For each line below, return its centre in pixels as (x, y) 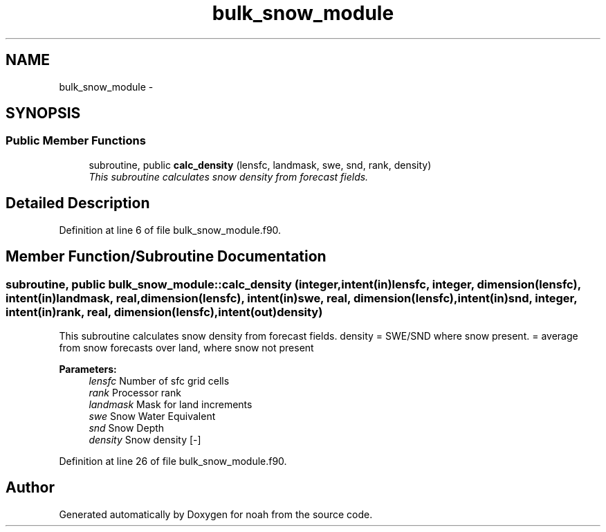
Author (30, 488)
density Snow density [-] (145, 439)
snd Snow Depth (127, 428)
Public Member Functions (76, 141)
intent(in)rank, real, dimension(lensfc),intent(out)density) (164, 312)
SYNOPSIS (43, 113)
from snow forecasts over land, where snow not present (186, 347)
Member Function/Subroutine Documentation (166, 257)
